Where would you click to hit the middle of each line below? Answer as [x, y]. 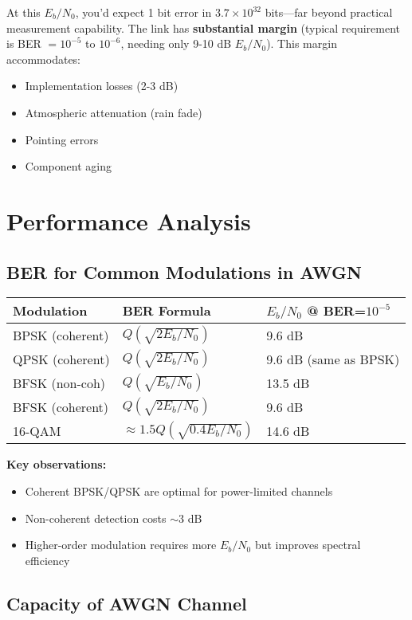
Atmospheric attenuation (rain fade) [114, 112]
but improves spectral [308, 545]
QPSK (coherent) [61, 359]
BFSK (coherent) [61, 406]
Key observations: [57, 464]
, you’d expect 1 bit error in [143, 12]
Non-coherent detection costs [96, 518]
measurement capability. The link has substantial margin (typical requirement [204, 27]
